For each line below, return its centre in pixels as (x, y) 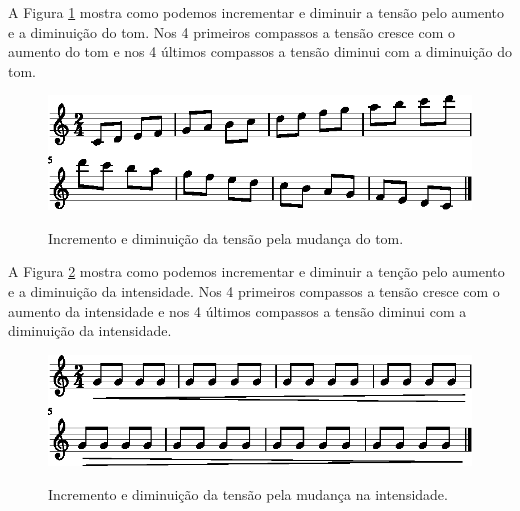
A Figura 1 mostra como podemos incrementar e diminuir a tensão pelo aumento (256, 12)
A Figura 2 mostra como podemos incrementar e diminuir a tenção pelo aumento (256, 271)
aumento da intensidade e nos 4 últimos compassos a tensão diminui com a (237, 310)
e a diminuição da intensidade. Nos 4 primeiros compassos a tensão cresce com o (254, 290)
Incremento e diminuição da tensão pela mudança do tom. (226, 237)
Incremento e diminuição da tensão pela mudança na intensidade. (248, 493)
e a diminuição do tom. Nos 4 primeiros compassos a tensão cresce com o (231, 31)
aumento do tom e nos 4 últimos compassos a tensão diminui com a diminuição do (260, 51)
